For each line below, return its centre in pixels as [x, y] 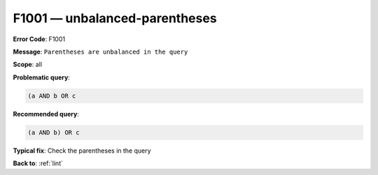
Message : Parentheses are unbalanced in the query [100, 52]
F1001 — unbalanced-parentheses [115, 18]
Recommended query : [46, 114]
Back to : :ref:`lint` [38, 163]
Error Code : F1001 [39, 39]
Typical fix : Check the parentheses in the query [82, 151]
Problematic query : [41, 77]
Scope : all [27, 64]
